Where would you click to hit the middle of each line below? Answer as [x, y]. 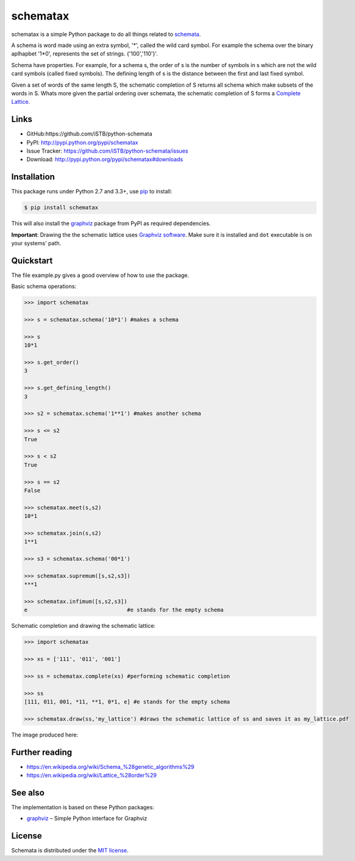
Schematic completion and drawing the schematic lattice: [83, 626]
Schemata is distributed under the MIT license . [70, 851]
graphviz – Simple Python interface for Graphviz [87, 818]
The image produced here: [45, 735]
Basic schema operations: [44, 286]
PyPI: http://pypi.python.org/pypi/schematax [82, 142]
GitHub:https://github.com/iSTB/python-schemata [89, 134]
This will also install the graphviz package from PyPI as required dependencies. [111, 223]
